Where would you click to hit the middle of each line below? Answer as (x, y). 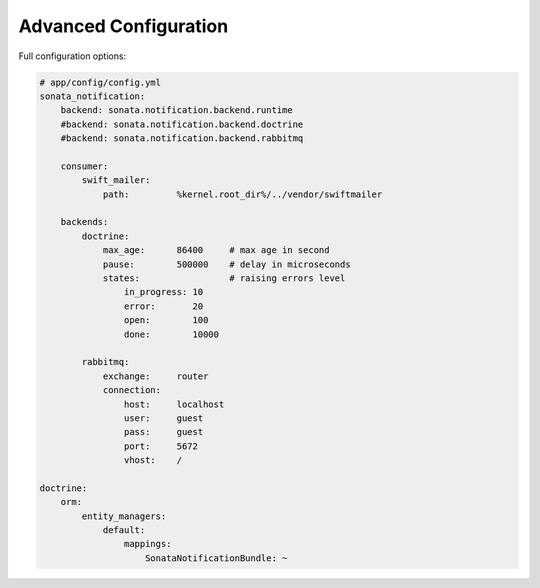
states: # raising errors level (224, 278)
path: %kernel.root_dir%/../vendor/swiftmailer (242, 194)
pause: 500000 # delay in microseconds (226, 264)
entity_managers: (124, 516)
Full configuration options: (72, 56)
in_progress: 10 (163, 292)
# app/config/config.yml (100, 82)
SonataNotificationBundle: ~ (216, 558)
